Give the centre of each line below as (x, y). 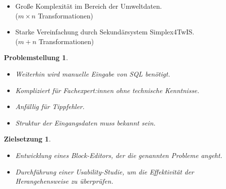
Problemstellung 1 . (36, 57)
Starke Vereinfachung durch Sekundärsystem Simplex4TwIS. (105, 32)
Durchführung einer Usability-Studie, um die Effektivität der (105, 171)
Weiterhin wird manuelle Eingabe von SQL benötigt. (93, 73)
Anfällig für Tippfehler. (50, 106)
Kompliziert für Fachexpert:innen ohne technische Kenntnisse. (107, 90)
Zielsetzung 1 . (27, 139)
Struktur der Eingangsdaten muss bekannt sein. (85, 122)
